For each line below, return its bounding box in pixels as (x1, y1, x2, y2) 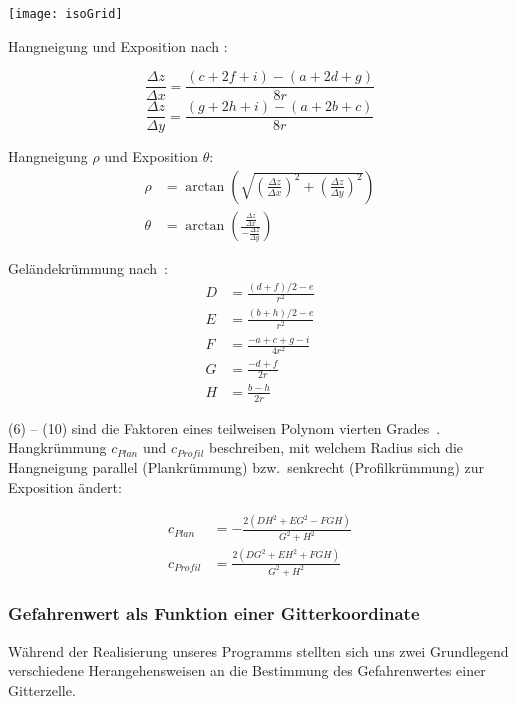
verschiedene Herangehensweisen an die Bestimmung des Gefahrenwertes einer (8, 660, 486, 681)
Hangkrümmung (8, 437, 107, 458)
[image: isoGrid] (8, 7, 123, 21)
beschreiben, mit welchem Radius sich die (209, 437, 464, 458)
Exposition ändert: (8, 476, 122, 497)
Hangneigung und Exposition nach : (8, 35, 228, 56)
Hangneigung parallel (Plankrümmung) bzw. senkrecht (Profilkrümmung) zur (8, 456, 484, 477)
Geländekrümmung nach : (8, 258, 169, 279)
